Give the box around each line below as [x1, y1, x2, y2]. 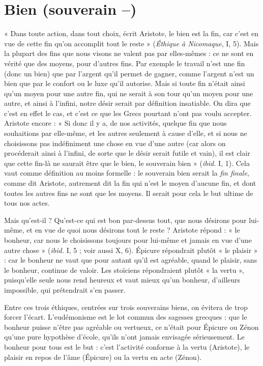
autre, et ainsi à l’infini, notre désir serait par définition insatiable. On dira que [4, 98, 251, 108]
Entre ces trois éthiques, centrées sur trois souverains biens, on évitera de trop [4, 301, 248, 312]
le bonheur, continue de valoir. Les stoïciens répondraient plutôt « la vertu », [4, 264, 244, 275]
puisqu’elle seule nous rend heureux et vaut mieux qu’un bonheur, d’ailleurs [4, 274, 241, 285]
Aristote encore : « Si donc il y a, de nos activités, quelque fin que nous [4, 118, 227, 128]
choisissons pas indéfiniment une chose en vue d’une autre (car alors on [4, 137, 226, 148]
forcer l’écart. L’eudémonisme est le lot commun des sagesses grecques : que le [4, 312, 247, 322]
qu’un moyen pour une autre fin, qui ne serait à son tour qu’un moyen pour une [4, 88, 253, 98]
